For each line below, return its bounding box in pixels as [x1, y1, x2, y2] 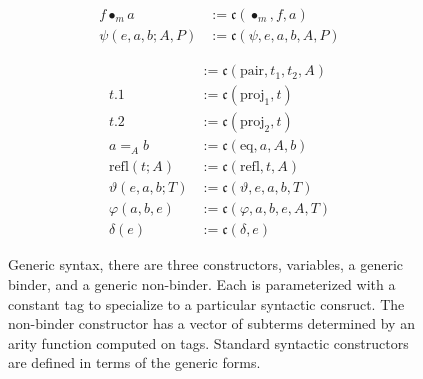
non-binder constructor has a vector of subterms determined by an [8, 313, 415, 334]
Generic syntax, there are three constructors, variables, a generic [8, 254, 404, 275]
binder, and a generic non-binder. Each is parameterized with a [8, 273, 396, 294]
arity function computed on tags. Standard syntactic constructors [8, 332, 409, 353]
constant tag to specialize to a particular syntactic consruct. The [8, 293, 405, 314]
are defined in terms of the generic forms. [8, 352, 261, 373]
